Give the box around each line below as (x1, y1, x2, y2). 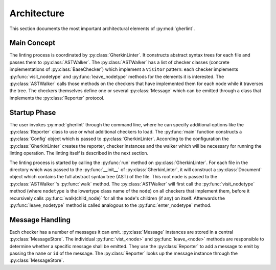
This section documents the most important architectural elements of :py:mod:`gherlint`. (9, 25, 195, 32)
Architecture (9, 8, 65, 19)
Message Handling (9, 215, 71, 224)
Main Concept (9, 39, 56, 47)
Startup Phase (9, 108, 56, 117)
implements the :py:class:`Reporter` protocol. (9, 95, 105, 101)
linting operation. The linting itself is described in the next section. (9, 150, 149, 156)
